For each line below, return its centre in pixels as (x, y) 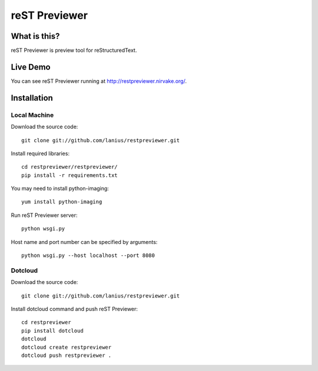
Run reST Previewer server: (44, 215)
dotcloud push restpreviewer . (67, 355)
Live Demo (31, 67)
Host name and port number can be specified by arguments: (84, 242)
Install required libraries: (40, 153)
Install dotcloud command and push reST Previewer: (74, 309)
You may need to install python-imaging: (60, 189)
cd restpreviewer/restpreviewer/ (69, 167)
